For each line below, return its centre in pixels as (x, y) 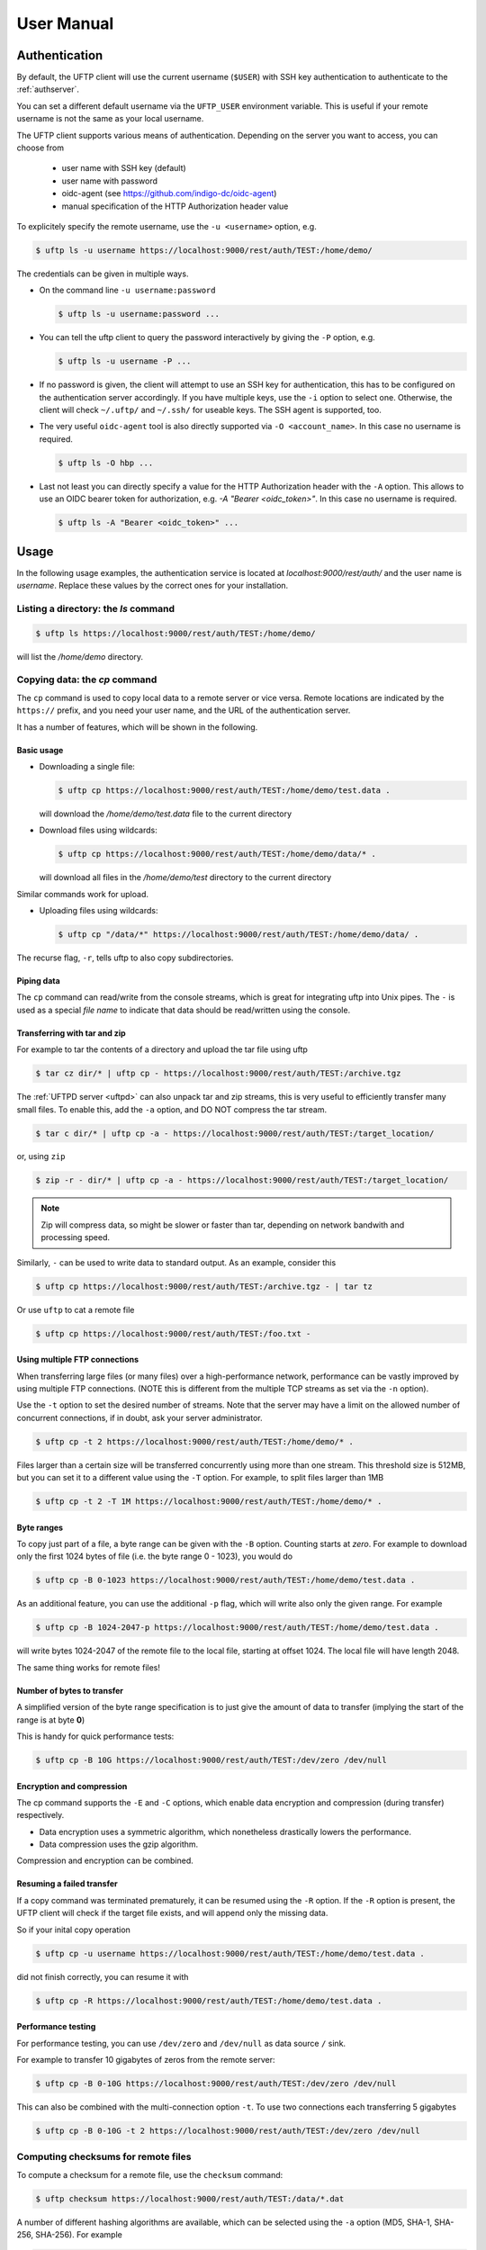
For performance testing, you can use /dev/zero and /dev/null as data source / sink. (181, 2043)
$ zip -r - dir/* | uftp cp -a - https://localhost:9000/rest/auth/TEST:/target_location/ (242, 1180)
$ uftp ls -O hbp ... (106, 463)
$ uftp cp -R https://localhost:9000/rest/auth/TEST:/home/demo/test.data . (209, 2001)
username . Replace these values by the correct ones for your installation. (153, 586)
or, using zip (41, 1156)
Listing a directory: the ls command (96, 608)
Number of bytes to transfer (70, 1690)
